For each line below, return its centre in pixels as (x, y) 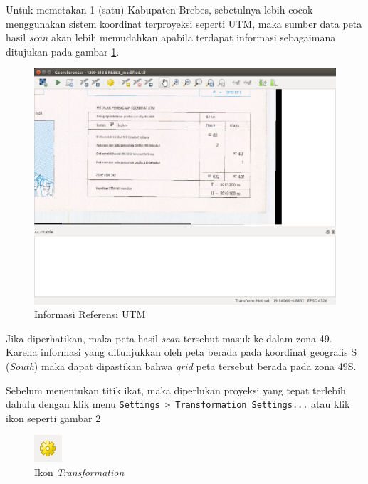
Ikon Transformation (79, 472)
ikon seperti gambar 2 (53, 417)
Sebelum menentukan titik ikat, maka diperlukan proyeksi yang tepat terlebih (176, 390)
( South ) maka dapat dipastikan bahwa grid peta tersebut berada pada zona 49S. (181, 366)
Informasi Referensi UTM (90, 314)
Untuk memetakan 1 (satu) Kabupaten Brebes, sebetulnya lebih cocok (159, 9)
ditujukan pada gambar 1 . (63, 51)
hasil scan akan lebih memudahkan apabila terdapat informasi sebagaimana (171, 37)
